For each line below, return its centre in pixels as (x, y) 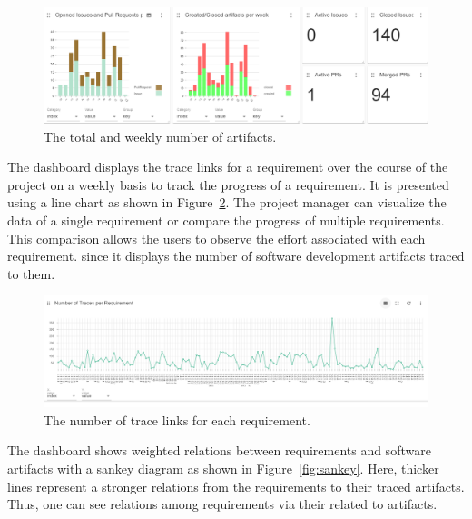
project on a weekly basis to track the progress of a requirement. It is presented (228, 184)
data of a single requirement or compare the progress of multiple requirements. (226, 220)
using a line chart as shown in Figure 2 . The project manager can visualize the (227, 202)
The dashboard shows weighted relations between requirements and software (219, 450)
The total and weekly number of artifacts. (160, 136)
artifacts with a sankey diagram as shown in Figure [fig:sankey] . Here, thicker (223, 469)
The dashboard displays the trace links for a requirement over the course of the (228, 167)
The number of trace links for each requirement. (177, 419)
